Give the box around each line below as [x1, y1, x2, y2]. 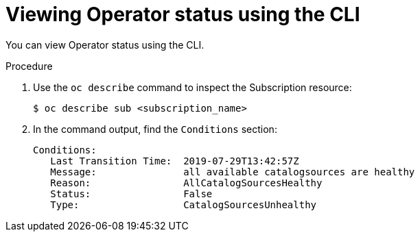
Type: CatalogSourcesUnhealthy [50, 199, 317, 210]
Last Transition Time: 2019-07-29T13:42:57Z [50, 155, 299, 166]
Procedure [5, 60, 53, 72]
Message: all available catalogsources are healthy [50, 166, 415, 177]
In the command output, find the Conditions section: [33, 123, 277, 135]
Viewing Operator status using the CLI [5, 3, 360, 26]
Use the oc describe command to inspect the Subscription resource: [33, 81, 352, 93]
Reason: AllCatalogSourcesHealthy [50, 177, 323, 188]
